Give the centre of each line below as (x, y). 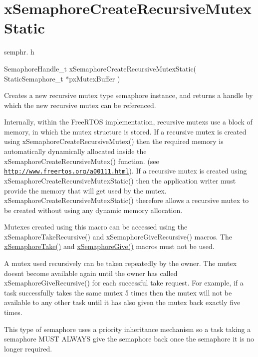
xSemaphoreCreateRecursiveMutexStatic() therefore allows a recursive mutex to (127, 200)
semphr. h (19, 52)
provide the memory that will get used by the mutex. (85, 190)
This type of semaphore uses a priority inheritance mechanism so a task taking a (128, 329)
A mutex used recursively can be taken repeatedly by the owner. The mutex (121, 263)
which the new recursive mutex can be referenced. (80, 105)
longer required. (28, 348)
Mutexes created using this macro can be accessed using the (96, 227)
